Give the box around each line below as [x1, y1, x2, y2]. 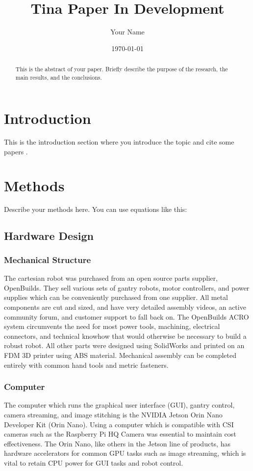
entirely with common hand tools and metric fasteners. [4, 359, 169, 370]
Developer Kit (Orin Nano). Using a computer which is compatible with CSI [4, 419, 234, 429]
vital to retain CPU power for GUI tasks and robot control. [4, 457, 183, 468]
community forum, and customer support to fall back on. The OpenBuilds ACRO [4, 311, 249, 322]
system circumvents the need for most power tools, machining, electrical [4, 321, 220, 331]
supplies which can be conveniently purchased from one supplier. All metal [4, 292, 228, 302]
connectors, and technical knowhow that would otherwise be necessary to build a [4, 330, 247, 341]
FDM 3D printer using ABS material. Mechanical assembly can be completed [4, 350, 236, 360]
